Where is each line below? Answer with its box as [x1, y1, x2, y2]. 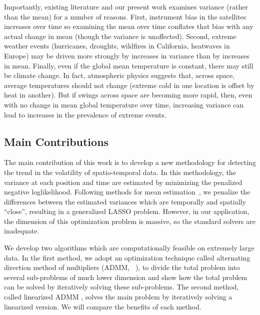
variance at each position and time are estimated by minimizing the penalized [4, 176, 242, 187]
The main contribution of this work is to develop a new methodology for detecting [4, 157, 256, 167]
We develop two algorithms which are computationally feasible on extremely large [4, 242, 254, 253]
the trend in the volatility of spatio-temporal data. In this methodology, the [4, 166, 236, 177]
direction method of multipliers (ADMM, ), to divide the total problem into [4, 262, 240, 272]
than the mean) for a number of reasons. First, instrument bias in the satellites [4, 11, 246, 21]
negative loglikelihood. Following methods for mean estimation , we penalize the [4, 186, 250, 197]
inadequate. [4, 225, 39, 236]
